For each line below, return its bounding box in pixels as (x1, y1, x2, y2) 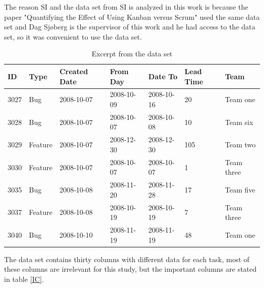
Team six (225, 116, 253, 127)
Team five (225, 184, 255, 195)
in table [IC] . (4, 273, 44, 284)
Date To (148, 71, 178, 81)
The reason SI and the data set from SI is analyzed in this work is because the (4, 2, 248, 12)
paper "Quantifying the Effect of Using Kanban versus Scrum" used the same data (4, 11, 260, 22)
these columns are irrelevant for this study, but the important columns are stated (4, 264, 257, 274)
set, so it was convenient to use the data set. (4, 31, 142, 42)
